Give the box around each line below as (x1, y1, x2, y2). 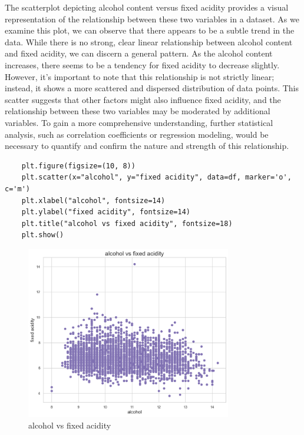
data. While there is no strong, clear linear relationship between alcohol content (5, 35, 293, 48)
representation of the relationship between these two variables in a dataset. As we (5, 12, 299, 25)
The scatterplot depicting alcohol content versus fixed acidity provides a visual (5, 1, 289, 13)
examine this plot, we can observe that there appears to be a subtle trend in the (5, 24, 295, 36)
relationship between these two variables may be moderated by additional (5, 105, 270, 117)
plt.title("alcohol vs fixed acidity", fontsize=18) (21, 219, 233, 228)
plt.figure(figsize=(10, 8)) (21, 161, 136, 170)
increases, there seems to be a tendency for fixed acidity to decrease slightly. (5, 58, 280, 71)
